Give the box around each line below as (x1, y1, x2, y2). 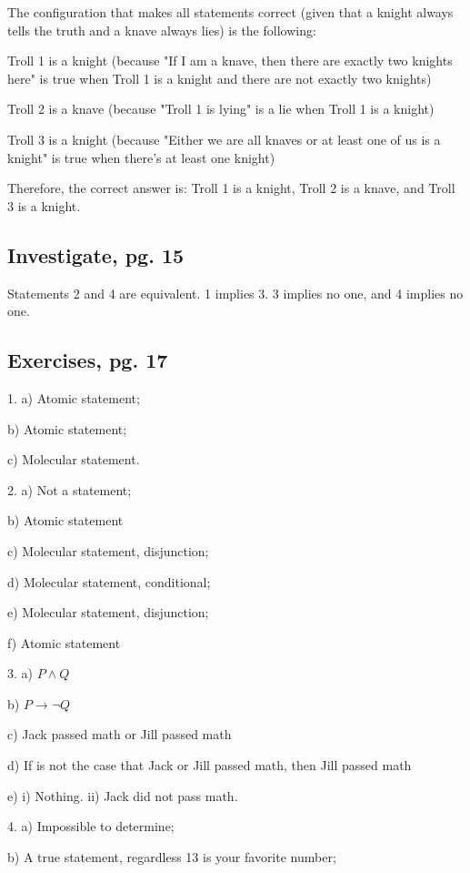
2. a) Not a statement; (7, 480, 132, 499)
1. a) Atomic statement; (7, 388, 140, 407)
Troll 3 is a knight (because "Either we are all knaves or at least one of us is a (7, 129, 441, 148)
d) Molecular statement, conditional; (7, 572, 211, 591)
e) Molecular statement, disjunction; (7, 603, 209, 622)
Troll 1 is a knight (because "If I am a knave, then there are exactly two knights (7, 51, 453, 70)
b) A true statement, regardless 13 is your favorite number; (7, 847, 336, 866)
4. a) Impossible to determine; (7, 817, 175, 836)
